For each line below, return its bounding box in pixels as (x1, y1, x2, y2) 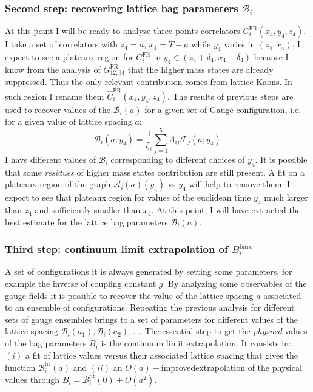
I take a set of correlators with (5, 38, 118, 50)
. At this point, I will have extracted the (151, 204, 301, 216)
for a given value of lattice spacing (5, 115, 132, 128)
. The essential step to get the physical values (140, 325, 308, 337)
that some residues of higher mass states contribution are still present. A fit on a (5, 165, 305, 178)
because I (254, 50, 289, 63)
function (5, 360, 36, 373)
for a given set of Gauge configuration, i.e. (144, 103, 301, 115)
